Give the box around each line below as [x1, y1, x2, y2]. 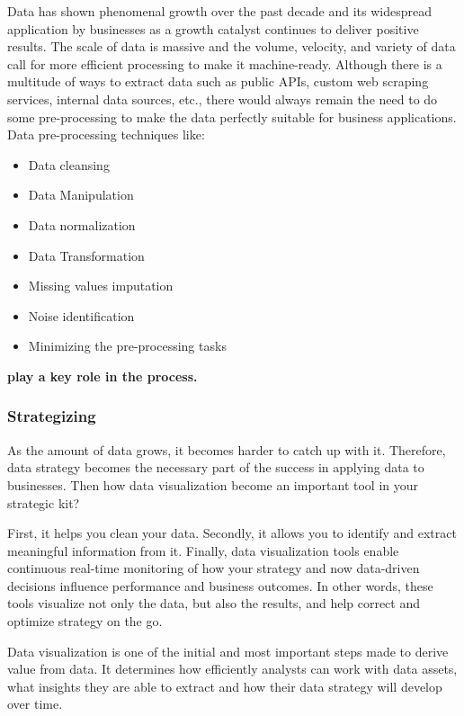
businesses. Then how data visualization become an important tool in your [7, 475, 419, 494]
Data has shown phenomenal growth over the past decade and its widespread [7, 2, 433, 20]
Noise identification [28, 306, 135, 325]
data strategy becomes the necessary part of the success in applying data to [7, 458, 424, 477]
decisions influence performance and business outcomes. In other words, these [7, 576, 433, 595]
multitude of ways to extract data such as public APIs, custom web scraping [7, 72, 429, 91]
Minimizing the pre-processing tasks [28, 336, 227, 355]
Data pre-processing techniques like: [7, 125, 205, 144]
